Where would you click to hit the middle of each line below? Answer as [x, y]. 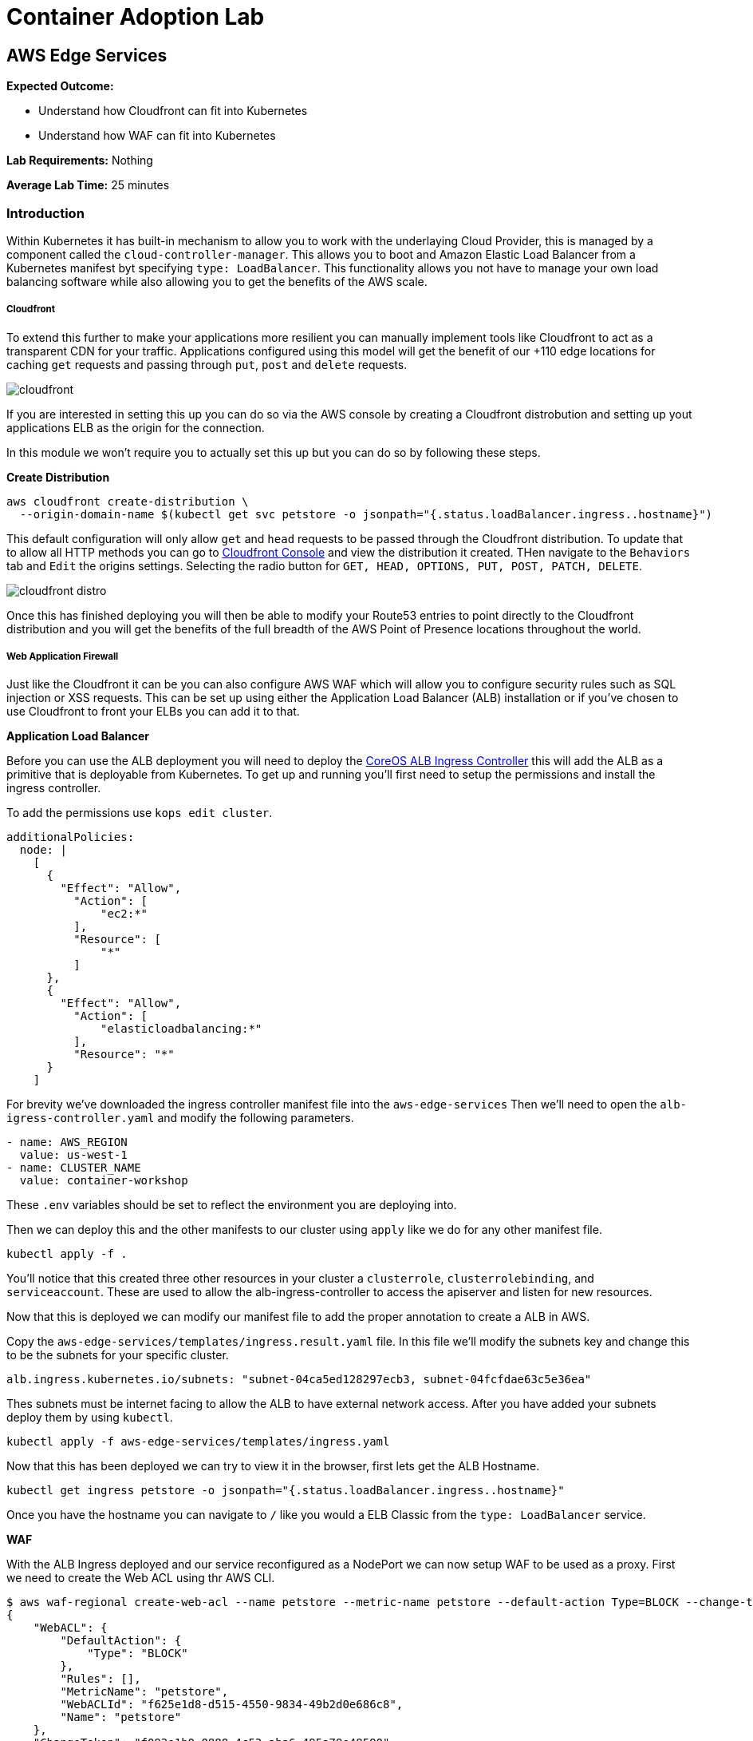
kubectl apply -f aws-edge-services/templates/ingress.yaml [198, 1442]
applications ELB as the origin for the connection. [136, 427]
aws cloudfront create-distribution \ [128, 501]
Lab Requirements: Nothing [80, 161]
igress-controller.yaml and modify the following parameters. [180, 1118]
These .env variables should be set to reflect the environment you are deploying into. [232, 1205]
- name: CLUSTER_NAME [74, 1168]
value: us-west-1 [73, 1155]
